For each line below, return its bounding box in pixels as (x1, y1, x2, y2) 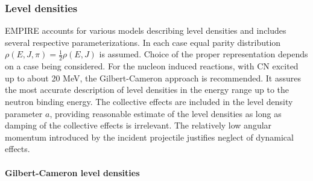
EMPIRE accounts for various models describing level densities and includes (5, 24, 286, 37)
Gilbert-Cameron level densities (5, 166, 140, 179)
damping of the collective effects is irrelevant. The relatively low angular (5, 119, 272, 132)
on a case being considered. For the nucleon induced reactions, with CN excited (5, 60, 299, 72)
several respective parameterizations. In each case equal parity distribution (5, 36, 281, 48)
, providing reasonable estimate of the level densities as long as (49, 107, 282, 119)
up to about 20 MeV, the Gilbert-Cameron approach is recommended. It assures (5, 71, 301, 84)
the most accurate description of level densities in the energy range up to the (5, 83, 289, 96)
